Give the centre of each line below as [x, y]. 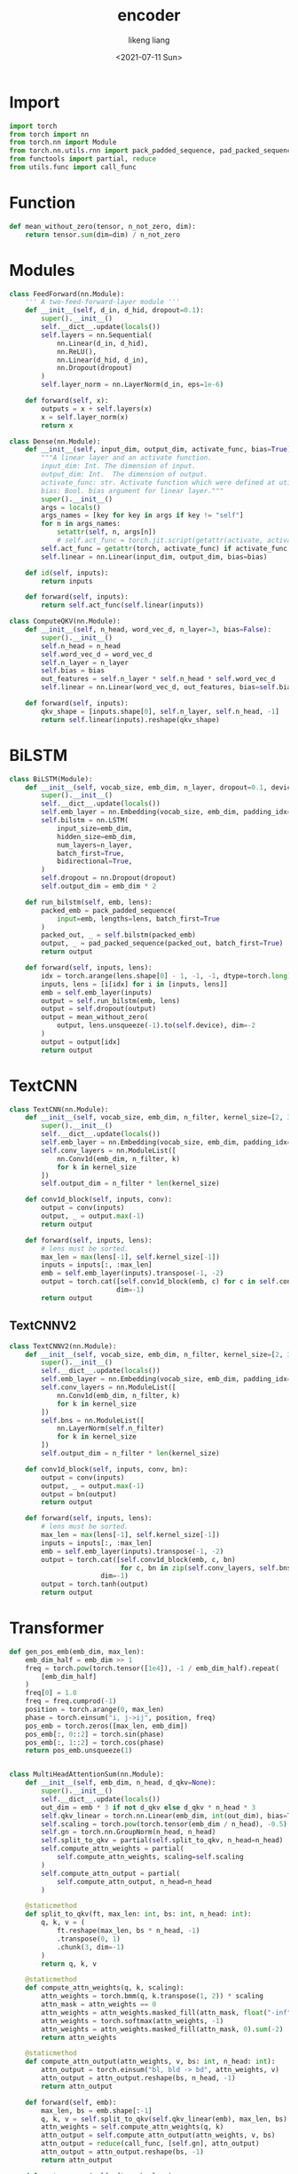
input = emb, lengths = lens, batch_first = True [138, 919]
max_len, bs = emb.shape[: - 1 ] [97, 2111]
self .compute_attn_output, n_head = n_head [134, 1881]
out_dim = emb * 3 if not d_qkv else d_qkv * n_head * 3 [149, 1807]
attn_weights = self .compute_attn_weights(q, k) [133, 2127]
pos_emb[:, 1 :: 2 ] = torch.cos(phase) [95, 1742]
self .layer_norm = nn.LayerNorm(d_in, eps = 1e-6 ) [133, 385]
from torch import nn [49, 134]
